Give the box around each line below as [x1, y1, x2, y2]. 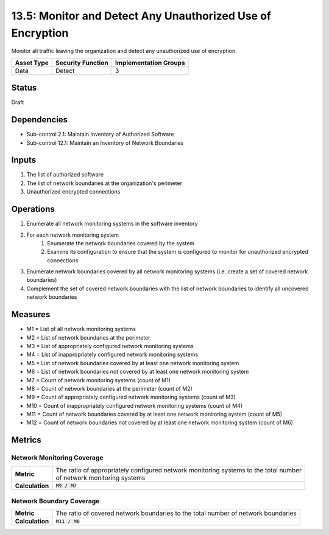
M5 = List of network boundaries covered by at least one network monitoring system [26, 359, 239, 366]
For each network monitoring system [26, 231, 119, 239]
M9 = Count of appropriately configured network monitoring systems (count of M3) [26, 393, 236, 401]
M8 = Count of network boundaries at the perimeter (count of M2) [26, 385, 193, 392]
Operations [11, 204, 55, 214]
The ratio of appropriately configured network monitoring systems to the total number [55, 466, 302, 474]
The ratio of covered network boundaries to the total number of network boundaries [55, 509, 297, 517]
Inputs [11, 155, 37, 166]
